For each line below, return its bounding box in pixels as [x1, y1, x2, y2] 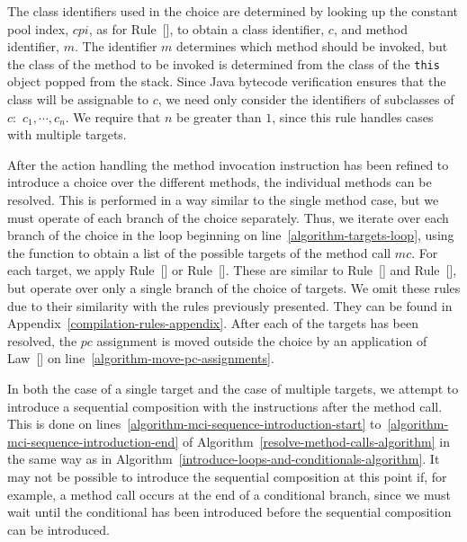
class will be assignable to [7, 90, 149, 109]
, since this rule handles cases [272, 107, 434, 126]
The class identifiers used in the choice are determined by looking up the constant [7, 2, 458, 20]
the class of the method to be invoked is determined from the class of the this [7, 54, 440, 73]
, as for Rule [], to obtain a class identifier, [88, 19, 325, 38]
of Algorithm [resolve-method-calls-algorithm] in [182, 431, 450, 450]
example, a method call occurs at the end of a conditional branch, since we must [7, 484, 451, 503]
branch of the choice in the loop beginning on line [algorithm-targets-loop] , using [7, 226, 454, 244]
